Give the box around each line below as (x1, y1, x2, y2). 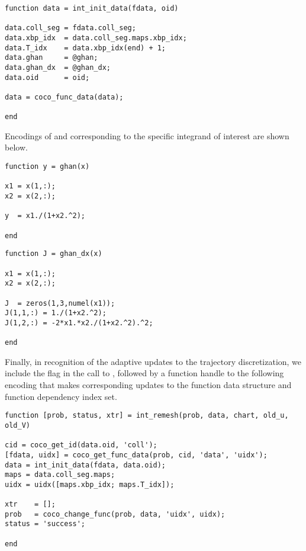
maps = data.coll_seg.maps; (5, 470, 115, 479)
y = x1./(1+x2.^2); (5, 212, 86, 220)
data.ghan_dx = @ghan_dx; (5, 63, 111, 72)
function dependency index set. (5, 390, 117, 402)
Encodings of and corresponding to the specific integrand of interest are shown (5, 129, 289, 142)
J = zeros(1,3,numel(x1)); (5, 299, 115, 307)
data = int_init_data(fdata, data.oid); (5, 460, 166, 469)
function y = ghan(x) (5, 162, 90, 171)
